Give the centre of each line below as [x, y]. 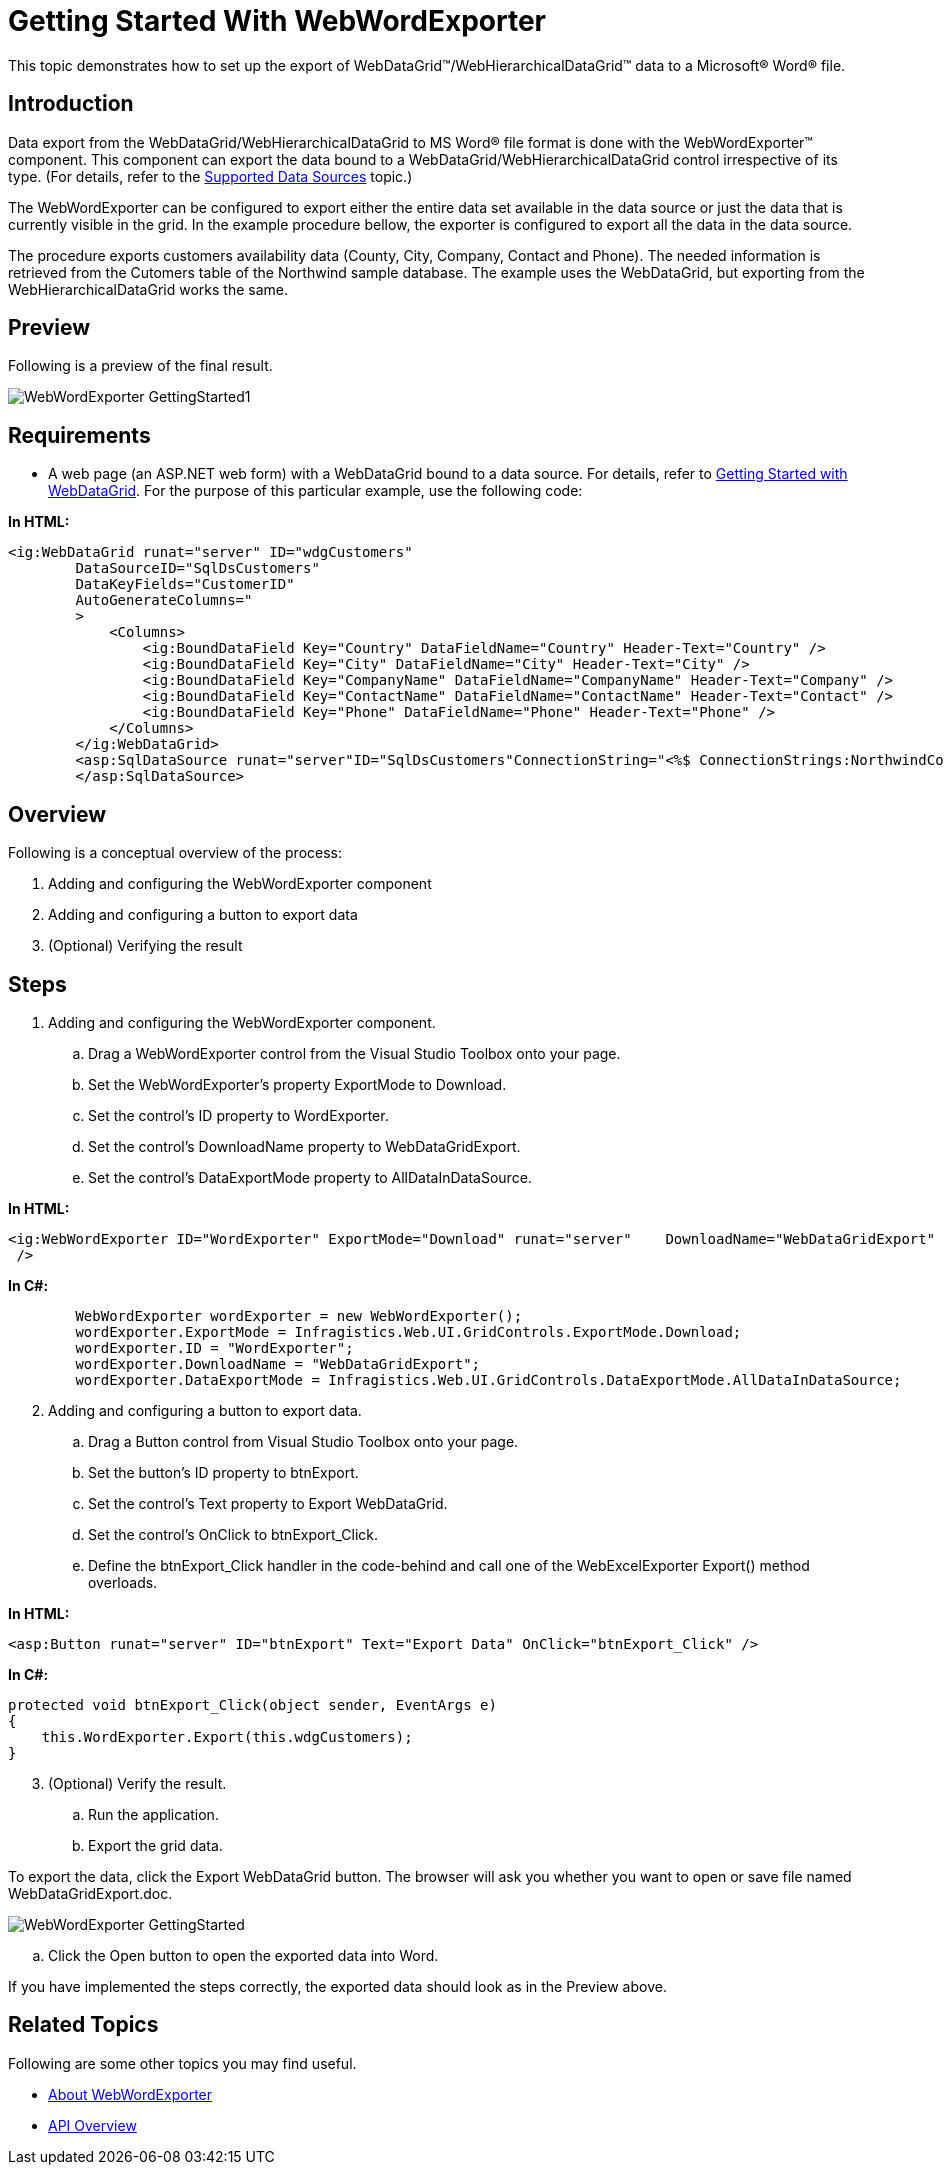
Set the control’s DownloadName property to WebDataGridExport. [304, 1146]
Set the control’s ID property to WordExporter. [238, 1115]
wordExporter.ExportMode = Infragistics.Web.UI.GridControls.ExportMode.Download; [408, 1331]
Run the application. [153, 1814]
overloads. [123, 1582]
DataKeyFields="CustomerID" [185, 584]
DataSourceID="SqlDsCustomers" [197, 568]
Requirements [79, 435]
